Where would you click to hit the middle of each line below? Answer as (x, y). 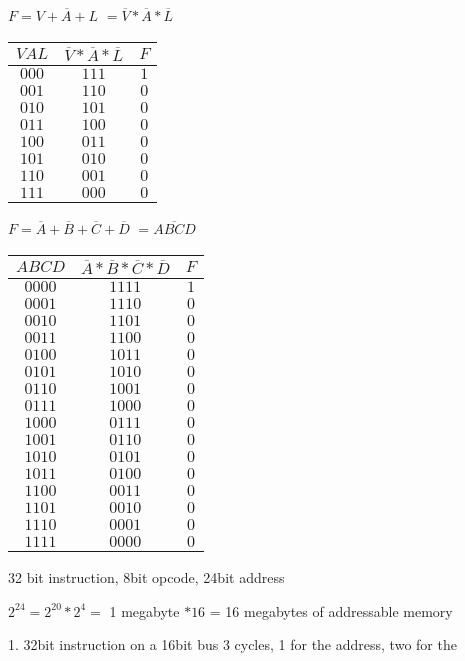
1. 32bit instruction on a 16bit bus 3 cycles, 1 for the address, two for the (232, 644)
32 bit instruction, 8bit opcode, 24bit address (146, 577)
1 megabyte (144, 610)
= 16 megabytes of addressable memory (331, 610)
